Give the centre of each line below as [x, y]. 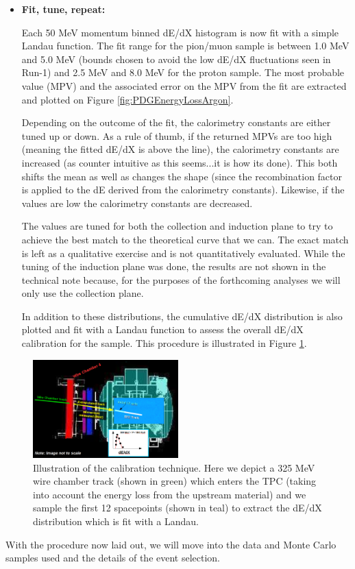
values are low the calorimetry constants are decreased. [137, 203]
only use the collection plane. [83, 293]
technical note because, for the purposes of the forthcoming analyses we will [181, 279]
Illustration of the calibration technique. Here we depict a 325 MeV [174, 467]
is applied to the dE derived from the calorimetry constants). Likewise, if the [183, 190]
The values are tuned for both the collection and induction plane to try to [177, 226]
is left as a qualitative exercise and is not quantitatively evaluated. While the [183, 253]
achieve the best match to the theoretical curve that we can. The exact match [185, 239]
